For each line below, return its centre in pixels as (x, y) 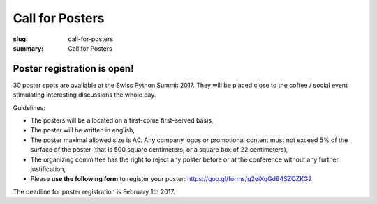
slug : (20, 39)
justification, (48, 169)
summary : (28, 48)
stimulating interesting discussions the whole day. (84, 95)
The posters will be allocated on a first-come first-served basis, (122, 120)
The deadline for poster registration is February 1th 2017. (94, 191)
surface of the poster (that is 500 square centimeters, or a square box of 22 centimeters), (159, 150)
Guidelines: (29, 107)
